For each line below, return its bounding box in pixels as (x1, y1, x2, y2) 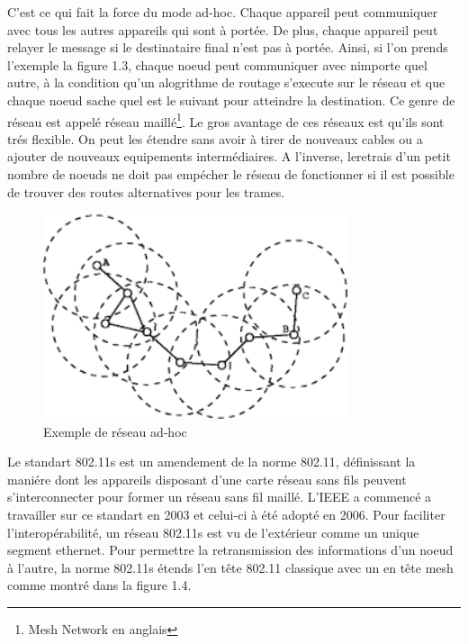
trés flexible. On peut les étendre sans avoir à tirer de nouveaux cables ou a (7, 129, 423, 148)
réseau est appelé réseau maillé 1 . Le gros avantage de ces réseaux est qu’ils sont (7, 109, 445, 131)
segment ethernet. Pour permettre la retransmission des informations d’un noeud (7, 540, 454, 559)
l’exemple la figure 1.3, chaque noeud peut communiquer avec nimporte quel (7, 55, 427, 74)
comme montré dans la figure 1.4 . (7, 576, 192, 594)
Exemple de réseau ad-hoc (43, 422, 187, 440)
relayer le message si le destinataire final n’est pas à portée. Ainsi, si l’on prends (7, 38, 448, 57)
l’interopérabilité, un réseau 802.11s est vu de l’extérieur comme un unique (7, 522, 419, 541)
